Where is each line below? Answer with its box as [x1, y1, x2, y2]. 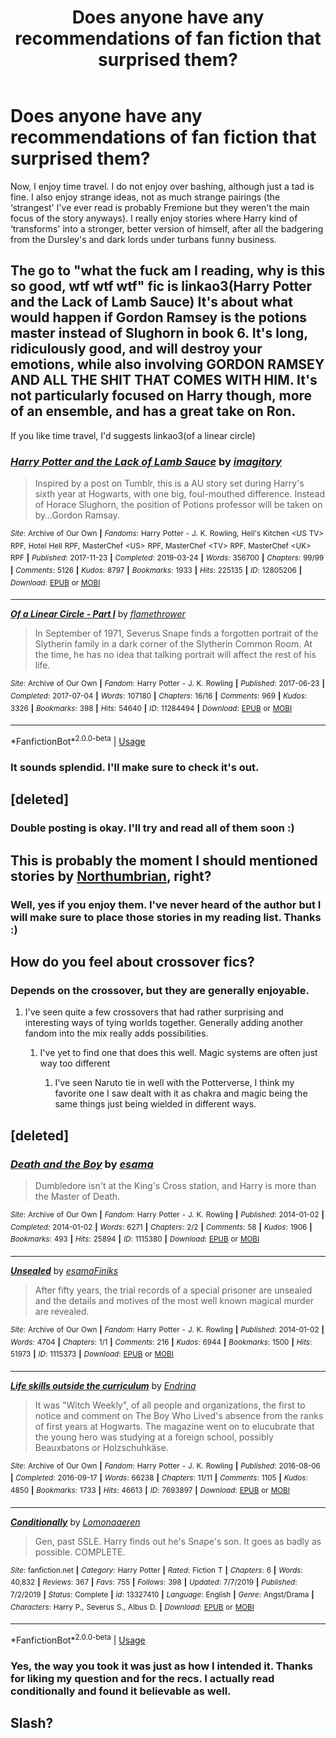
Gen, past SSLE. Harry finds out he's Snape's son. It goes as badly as [34, 1535, 322, 1547]
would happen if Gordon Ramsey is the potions [10, 309, 308, 326]
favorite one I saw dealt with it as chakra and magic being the [54, 1087, 308, 1100]
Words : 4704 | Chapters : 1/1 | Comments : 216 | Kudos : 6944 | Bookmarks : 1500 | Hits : [10, 1337, 313, 1347]
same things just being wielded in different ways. [54, 1098, 257, 1110]
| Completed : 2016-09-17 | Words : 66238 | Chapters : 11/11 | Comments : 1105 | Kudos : [10, 1473, 308, 1483]
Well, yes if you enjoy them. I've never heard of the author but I [10, 897, 322, 911]
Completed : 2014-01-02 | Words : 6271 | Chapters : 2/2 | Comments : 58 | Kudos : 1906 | [10, 1222, 313, 1232]
